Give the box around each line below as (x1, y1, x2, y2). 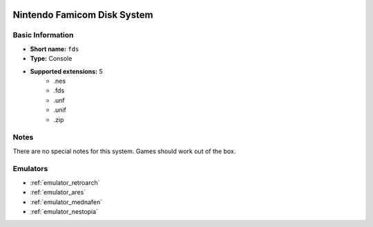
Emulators (12, 164, 48, 174)
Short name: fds (30, 45, 79, 53)
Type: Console (30, 55, 73, 63)
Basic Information (12, 30, 74, 40)
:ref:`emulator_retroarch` (30, 178, 100, 186)
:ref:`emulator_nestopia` (30, 207, 98, 215)
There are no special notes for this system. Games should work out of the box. (12, 147, 236, 155)
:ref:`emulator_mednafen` (30, 197, 103, 206)
